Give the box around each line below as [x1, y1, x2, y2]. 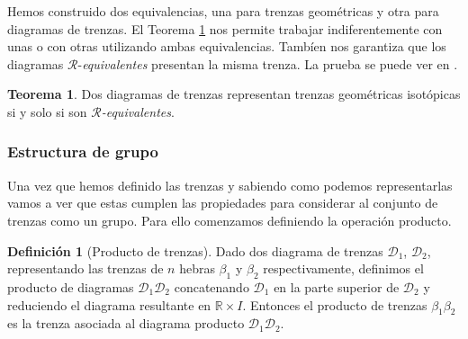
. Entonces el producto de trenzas [242, 295, 427, 314]
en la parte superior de [274, 277, 400, 296]
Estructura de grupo [7, 140, 158, 163]
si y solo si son [7, 102, 87, 120]
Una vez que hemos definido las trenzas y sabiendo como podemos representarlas [7, 175, 453, 194]
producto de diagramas [7, 277, 134, 296]
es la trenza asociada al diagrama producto [7, 314, 245, 333]
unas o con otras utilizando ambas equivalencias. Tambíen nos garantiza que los [7, 37, 446, 56]
